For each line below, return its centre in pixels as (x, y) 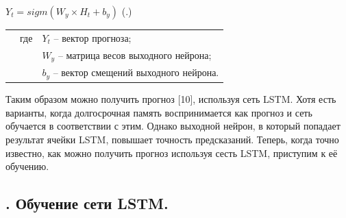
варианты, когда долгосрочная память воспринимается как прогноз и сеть (159, 112)
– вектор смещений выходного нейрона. (136, 72)
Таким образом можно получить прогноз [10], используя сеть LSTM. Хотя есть (171, 99)
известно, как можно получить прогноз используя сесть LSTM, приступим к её (172, 153)
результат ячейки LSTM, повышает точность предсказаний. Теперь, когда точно (172, 140)
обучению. (27, 166)
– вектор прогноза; (92, 37)
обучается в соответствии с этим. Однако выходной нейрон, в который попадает (173, 126)
